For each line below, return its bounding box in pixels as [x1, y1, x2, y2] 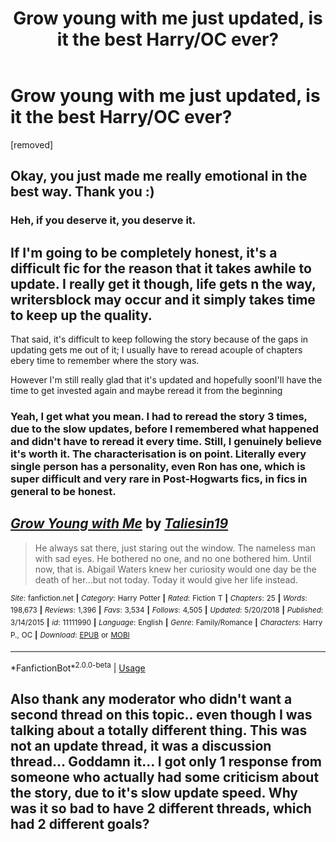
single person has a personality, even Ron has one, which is [10, 459, 306, 473]
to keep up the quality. [10, 307, 153, 324]
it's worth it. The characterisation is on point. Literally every [10, 447, 307, 461]
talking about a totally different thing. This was [10, 722, 308, 739]
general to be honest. [10, 484, 117, 498]
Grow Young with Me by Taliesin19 [10, 515, 229, 532]
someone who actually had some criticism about [10, 769, 320, 786]
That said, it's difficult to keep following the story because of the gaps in [10, 333, 309, 346]
